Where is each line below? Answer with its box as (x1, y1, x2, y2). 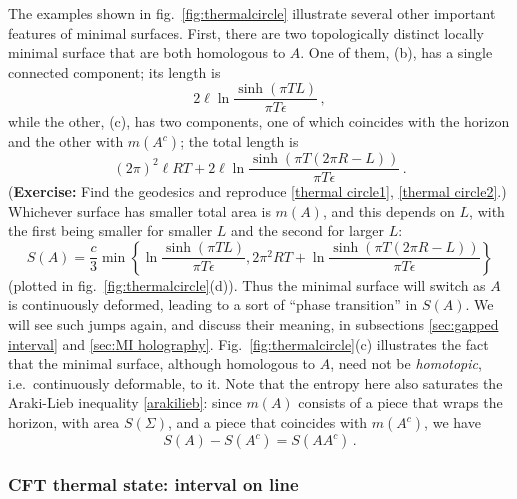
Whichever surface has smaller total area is (8, 200, 271, 221)
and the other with (8, 131, 124, 152)
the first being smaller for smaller (8, 220, 213, 241)
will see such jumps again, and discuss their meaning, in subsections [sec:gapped (8, 314, 499, 335)
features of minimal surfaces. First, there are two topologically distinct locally (8, 22, 484, 43)
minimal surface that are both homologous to (8, 42, 286, 63)
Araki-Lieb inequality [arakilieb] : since (8, 392, 242, 413)
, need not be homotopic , (330, 353, 482, 374)
